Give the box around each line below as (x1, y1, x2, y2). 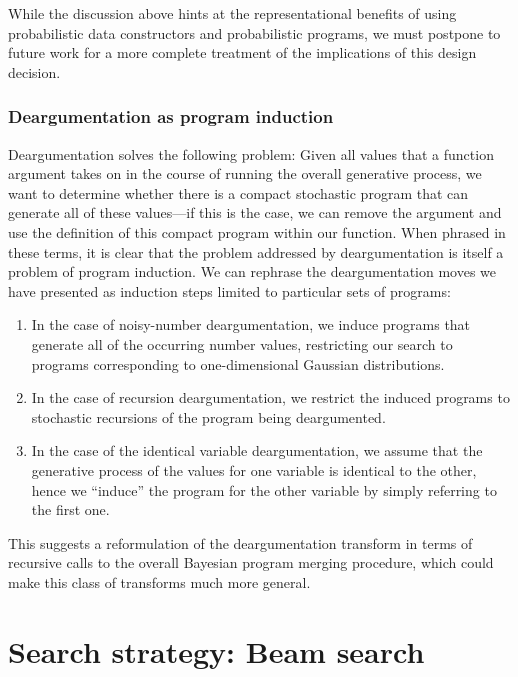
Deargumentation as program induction (8, 104, 334, 129)
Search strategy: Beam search (8, 630, 425, 671)
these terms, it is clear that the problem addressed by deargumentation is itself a (8, 241, 504, 262)
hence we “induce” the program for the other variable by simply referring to (31, 479, 497, 500)
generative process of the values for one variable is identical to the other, (31, 459, 477, 480)
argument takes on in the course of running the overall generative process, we (8, 163, 482, 184)
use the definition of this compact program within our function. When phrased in (8, 221, 506, 242)
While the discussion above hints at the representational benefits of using (8, 3, 457, 23)
